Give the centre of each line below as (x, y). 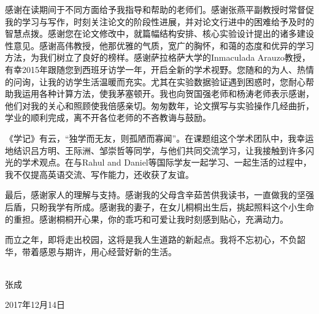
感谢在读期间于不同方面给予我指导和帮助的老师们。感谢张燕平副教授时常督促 (159, 9)
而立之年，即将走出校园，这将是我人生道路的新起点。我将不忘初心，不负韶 (155, 239)
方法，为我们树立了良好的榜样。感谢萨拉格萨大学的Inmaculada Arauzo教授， (158, 57)
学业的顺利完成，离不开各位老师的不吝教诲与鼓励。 (108, 117)
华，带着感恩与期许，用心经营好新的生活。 (91, 251)
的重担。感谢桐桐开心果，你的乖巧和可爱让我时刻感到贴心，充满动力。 (147, 219)
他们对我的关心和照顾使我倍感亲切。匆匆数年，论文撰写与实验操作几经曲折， (159, 105)
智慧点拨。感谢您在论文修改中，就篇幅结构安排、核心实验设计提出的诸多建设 (159, 33)
